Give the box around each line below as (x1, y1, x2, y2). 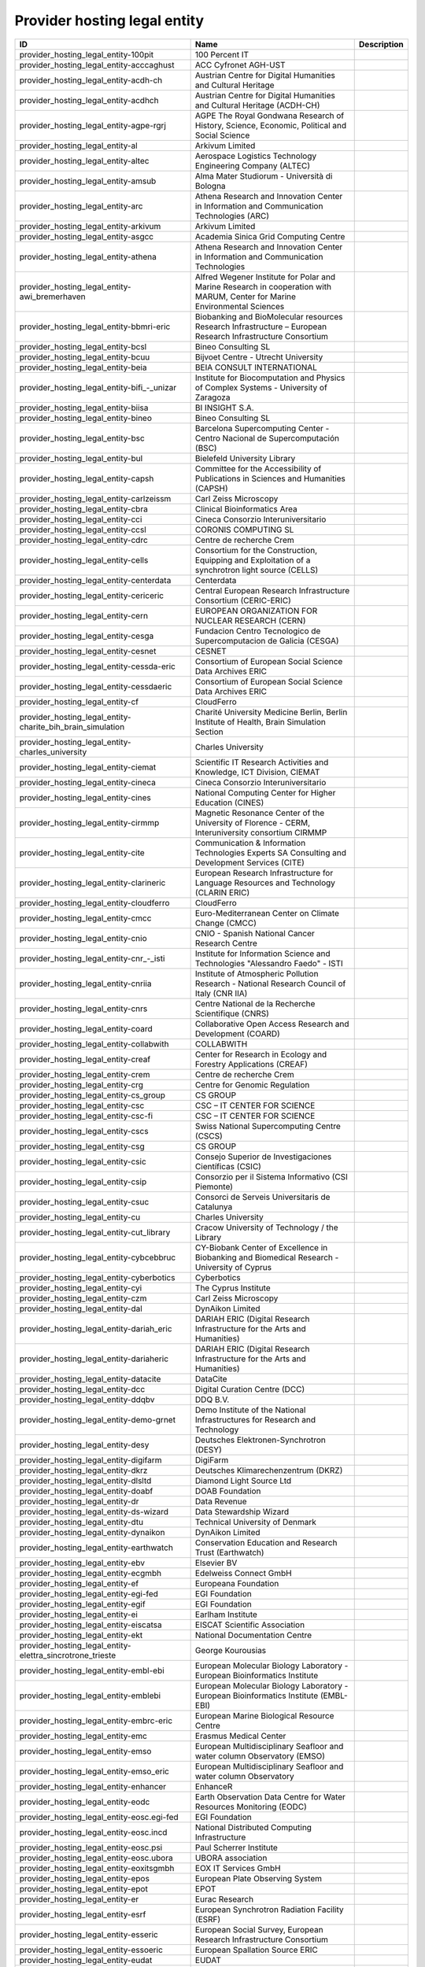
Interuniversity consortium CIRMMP (194, 827, 327, 838)
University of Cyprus (194, 1261, 272, 1272)
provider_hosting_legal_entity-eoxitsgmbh (19, 1862, 175, 1873)
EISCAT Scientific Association (194, 1619, 305, 1630)
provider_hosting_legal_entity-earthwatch (19, 1542, 173, 1553)
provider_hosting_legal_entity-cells (19, 555, 149, 566)
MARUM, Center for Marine (194, 291, 297, 302)
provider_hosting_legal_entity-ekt (19, 1629, 143, 1640)
